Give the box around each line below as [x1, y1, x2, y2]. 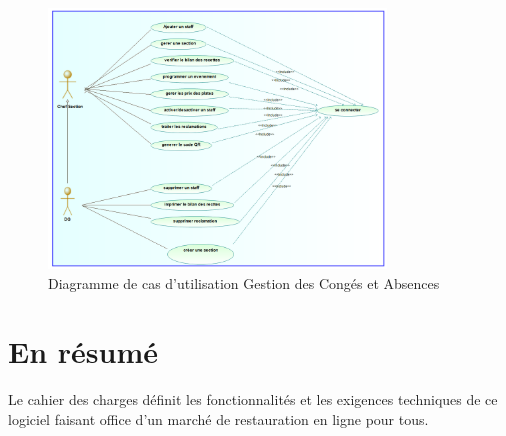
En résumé [8, 331, 158, 372]
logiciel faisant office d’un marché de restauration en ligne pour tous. [8, 408, 429, 429]
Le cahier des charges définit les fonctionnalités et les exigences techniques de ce [8, 389, 498, 410]
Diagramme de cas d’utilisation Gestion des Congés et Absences [48, 272, 440, 293]
